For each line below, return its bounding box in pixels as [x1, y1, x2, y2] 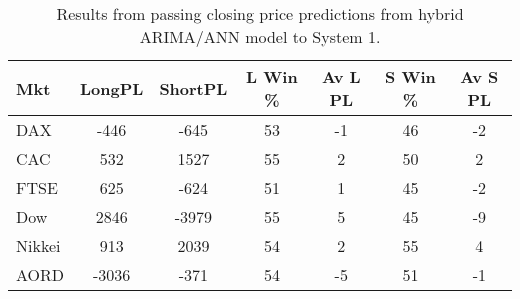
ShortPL [159, 76, 228, 100]
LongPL [80, 76, 144, 100]
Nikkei [16, 234, 61, 257]
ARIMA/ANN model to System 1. [139, 25, 381, 48]
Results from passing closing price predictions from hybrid [56, 2, 464, 25]
